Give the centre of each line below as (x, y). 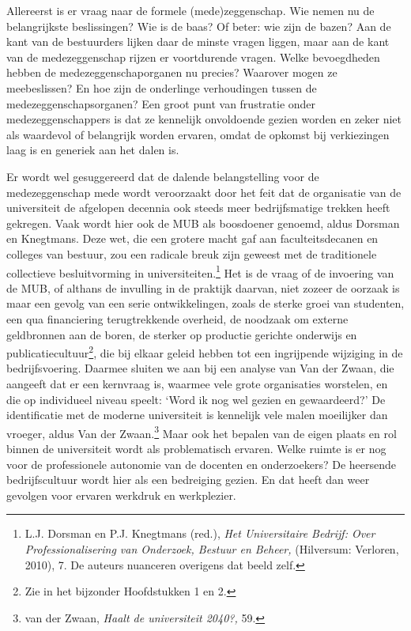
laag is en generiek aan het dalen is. (93, 150)
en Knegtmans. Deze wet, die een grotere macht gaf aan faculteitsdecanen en (192, 238)
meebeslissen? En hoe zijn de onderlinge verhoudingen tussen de (162, 87)
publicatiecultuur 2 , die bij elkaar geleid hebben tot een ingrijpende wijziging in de (205, 351)
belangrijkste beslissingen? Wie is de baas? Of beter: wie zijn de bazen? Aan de (199, 26)
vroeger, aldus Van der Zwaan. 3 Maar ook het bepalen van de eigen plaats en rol (202, 432)
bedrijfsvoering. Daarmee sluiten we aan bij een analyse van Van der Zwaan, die (200, 368)
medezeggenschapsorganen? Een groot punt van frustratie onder (161, 103)
